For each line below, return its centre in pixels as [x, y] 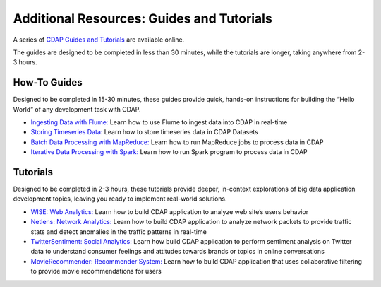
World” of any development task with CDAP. [77, 109]
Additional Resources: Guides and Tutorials [143, 18]
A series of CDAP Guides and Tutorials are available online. [99, 40]
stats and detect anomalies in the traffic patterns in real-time [119, 232]
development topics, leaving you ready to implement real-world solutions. [120, 199]
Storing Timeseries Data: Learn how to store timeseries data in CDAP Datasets [145, 132]
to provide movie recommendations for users [96, 271]
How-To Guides [48, 82]
